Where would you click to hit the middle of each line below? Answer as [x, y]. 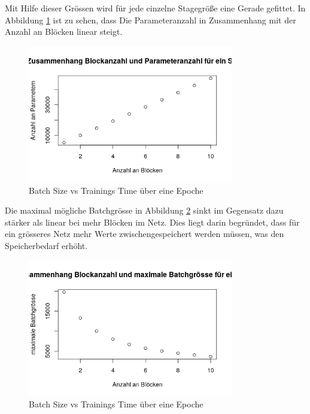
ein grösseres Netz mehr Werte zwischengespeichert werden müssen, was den [145, 234]
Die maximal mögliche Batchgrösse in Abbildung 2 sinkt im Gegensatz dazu [144, 210]
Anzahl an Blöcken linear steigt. [64, 31]
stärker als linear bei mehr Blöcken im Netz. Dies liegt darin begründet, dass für [152, 222]
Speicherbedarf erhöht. [46, 245]
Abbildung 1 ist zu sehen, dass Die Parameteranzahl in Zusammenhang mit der [151, 19]
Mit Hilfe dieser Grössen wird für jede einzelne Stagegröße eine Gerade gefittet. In [155, 8]
